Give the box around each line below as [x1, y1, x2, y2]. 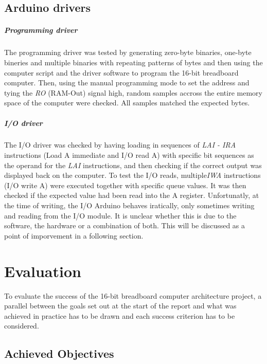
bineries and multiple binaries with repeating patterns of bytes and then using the [4, 57, 263, 67]
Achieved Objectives [4, 345, 114, 361]
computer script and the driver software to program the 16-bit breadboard [4, 67, 239, 78]
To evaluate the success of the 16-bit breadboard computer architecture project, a [4, 290, 262, 301]
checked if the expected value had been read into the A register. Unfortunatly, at [4, 190, 259, 201]
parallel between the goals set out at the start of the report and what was [4, 300, 237, 311]
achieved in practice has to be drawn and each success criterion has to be [4, 310, 235, 321]
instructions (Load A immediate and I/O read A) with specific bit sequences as [4, 150, 254, 160]
